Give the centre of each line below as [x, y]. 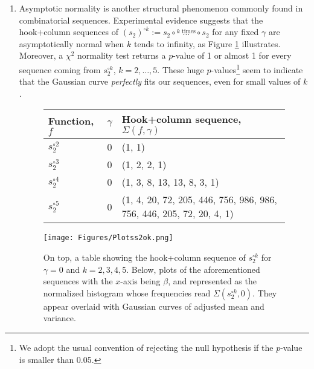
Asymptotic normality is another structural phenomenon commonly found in [161, 8]
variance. [59, 318]
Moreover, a [41, 55]
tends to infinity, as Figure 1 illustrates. [207, 43]
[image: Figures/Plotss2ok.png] [108, 238]
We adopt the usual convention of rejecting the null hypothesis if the [146, 348]
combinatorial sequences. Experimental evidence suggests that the [141, 20]
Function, [71, 120]
